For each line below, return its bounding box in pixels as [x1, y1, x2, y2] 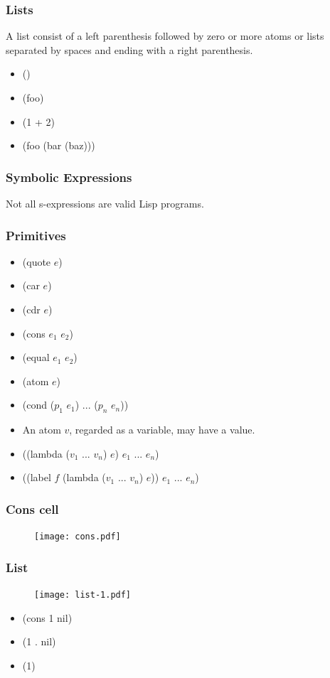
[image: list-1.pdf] [34, 590, 132, 601]
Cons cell [6, 500, 59, 517]
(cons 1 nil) [22, 610, 73, 625]
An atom [22, 422, 61, 437]
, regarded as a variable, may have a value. [69, 422, 255, 437]
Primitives [6, 226, 66, 244]
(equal [22, 350, 50, 365]
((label [22, 470, 51, 485]
